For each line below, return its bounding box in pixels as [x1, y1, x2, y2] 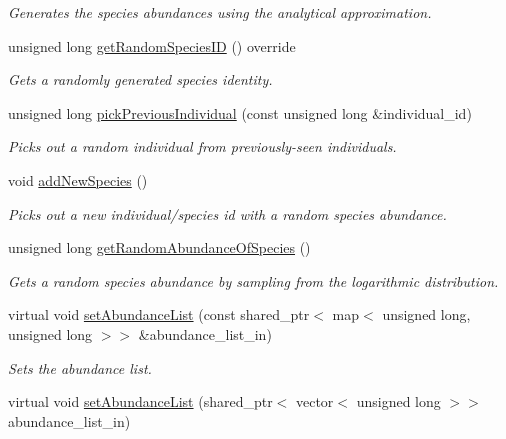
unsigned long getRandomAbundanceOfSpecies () [8, 237, 311, 258]
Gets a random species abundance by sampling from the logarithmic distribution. [8, 270, 499, 291]
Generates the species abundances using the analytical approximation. [8, 2, 432, 22]
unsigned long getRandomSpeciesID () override [8, 35, 296, 56]
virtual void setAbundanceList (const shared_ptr [8, 304, 310, 325]
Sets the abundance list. [8, 357, 152, 378]
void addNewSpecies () [8, 169, 148, 190]
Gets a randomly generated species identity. [8, 69, 273, 90]
